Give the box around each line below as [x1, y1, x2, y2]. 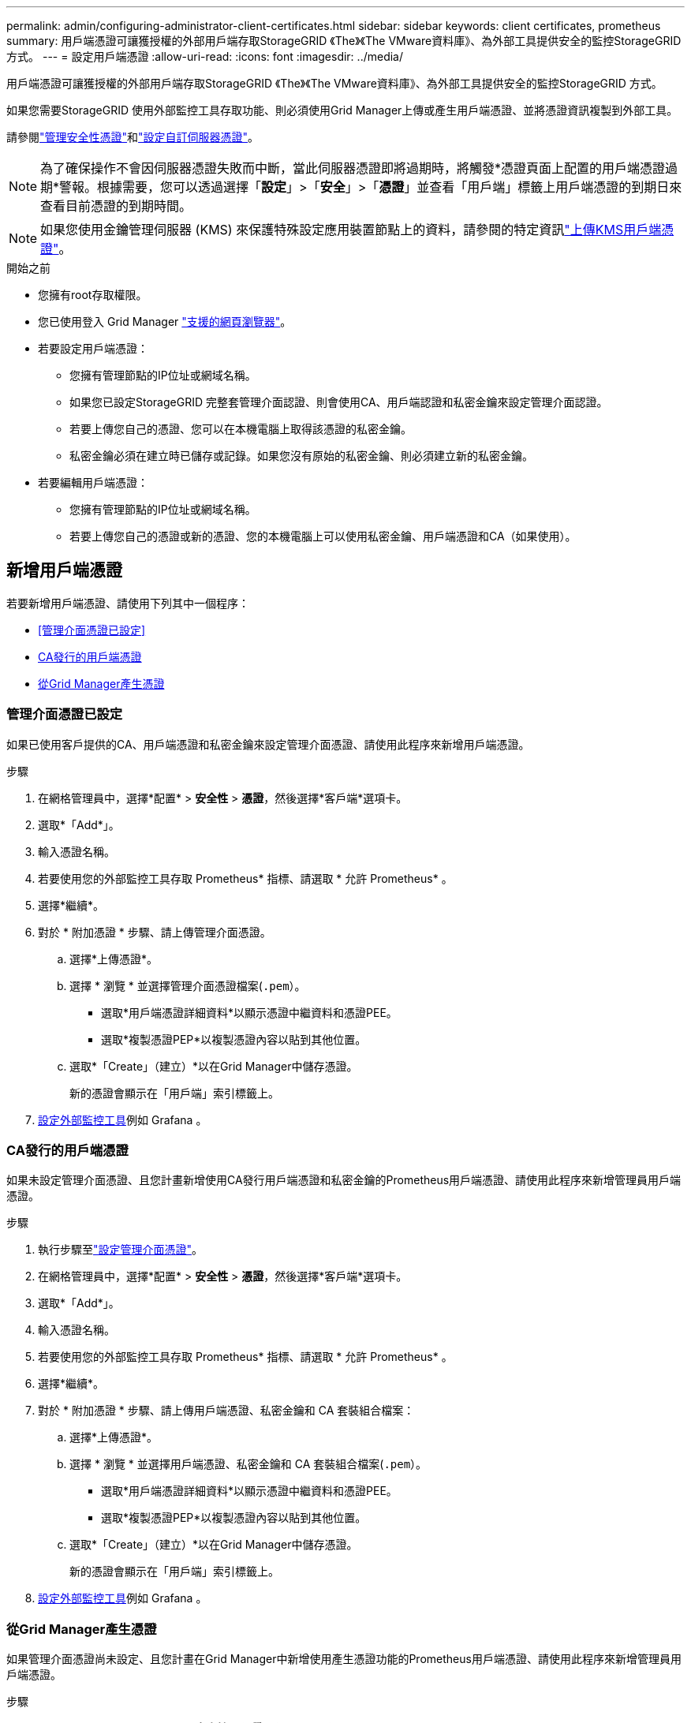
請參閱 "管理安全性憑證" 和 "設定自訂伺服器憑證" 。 [6, 130, 260, 144]
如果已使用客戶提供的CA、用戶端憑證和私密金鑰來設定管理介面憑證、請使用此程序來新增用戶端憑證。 [6, 737, 530, 751]
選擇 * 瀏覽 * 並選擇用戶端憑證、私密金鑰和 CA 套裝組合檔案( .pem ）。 [69, 1457, 428, 1471]
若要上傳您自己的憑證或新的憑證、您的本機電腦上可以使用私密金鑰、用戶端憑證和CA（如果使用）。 [69, 529, 577, 543]
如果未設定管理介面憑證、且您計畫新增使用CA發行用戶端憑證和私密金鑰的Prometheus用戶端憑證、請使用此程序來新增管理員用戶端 [6, 1173, 682, 1187]
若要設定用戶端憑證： [38, 342, 148, 355]
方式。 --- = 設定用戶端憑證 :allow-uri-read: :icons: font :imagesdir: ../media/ [6, 50, 404, 63]
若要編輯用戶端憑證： [38, 476, 148, 489]
